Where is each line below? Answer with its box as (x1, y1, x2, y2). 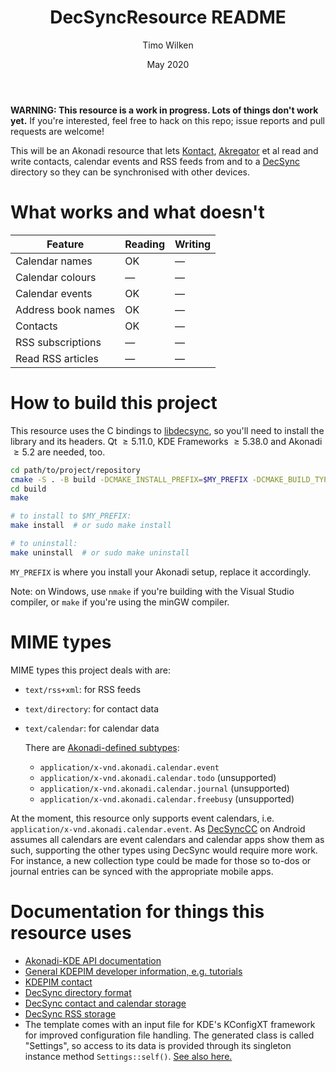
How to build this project (10, 392, 218, 415)
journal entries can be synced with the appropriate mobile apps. (10, 865, 274, 877)
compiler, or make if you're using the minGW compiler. (10, 596, 230, 608)
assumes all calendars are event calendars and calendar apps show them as (10, 833, 325, 845)
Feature (46, 237, 85, 251)
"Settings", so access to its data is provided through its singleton (24, 1039, 292, 1051)
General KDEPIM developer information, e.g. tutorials (24, 965, 243, 977)
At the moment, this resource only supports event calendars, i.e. (10, 812, 275, 824)
